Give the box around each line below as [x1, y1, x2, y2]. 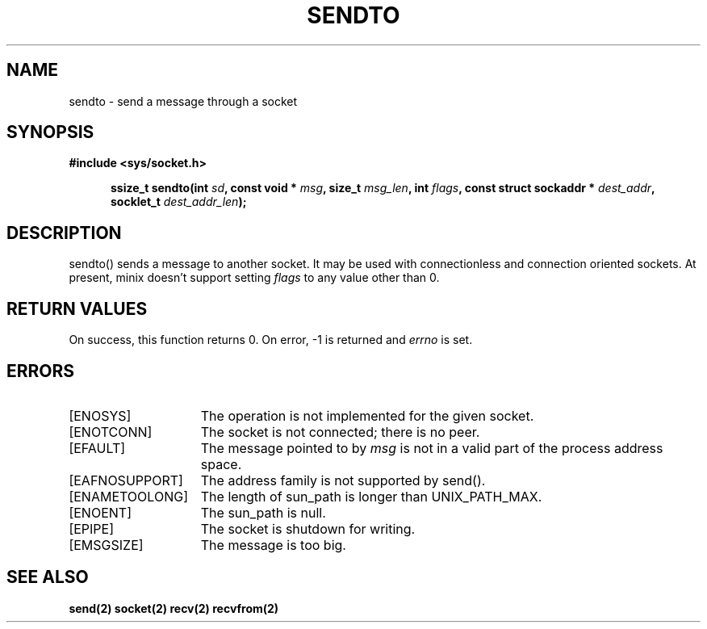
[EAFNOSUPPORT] [69, 472, 183, 489]
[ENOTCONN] [69, 423, 153, 440]
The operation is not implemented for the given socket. [200, 407, 534, 424]
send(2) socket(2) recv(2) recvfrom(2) [69, 601, 279, 615]
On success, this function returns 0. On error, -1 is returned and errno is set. [69, 333, 473, 347]
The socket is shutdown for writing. [200, 520, 416, 537]
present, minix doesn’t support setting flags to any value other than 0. [69, 270, 440, 285]
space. [200, 455, 242, 472]
